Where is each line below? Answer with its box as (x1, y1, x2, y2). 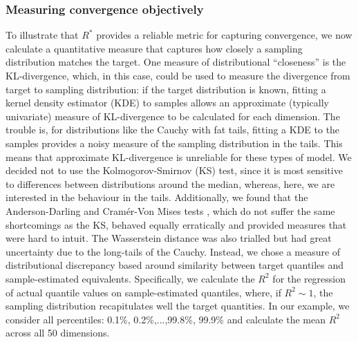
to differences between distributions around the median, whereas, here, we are (6, 176, 335, 191)
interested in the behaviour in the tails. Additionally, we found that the (6, 190, 308, 205)
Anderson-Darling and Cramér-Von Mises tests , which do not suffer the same (6, 203, 335, 218)
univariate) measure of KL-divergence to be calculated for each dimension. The (6, 108, 340, 123)
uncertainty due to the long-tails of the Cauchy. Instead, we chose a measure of (6, 244, 341, 258)
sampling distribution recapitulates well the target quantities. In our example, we (6, 298, 350, 313)
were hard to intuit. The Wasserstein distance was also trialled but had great (6, 231, 332, 245)
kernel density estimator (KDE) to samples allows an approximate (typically (6, 95, 329, 110)
